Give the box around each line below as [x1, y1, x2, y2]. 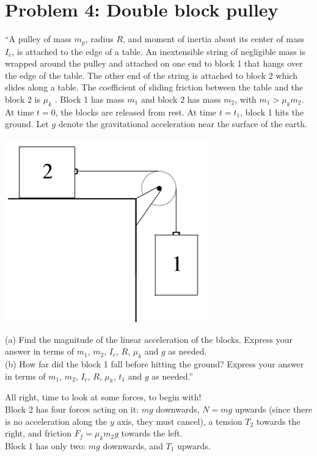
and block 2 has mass [140, 92, 221, 105]
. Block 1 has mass [54, 92, 125, 105]
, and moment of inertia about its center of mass [123, 32, 305, 45]
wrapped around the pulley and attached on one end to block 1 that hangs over [5, 57, 303, 70]
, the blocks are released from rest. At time [55, 105, 217, 118]
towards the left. [121, 427, 183, 439]
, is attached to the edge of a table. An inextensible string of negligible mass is [12, 45, 305, 57]
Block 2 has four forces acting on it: [5, 402, 139, 415]
